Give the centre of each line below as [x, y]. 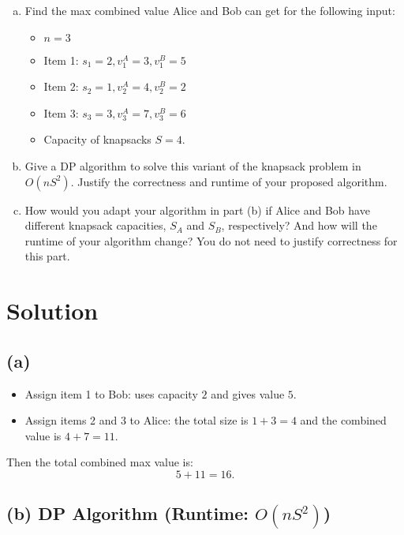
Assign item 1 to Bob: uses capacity [111, 393]
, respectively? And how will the [299, 225]
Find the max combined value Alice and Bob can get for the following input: [210, 10]
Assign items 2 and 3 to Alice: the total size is [137, 420]
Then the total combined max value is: [100, 462]
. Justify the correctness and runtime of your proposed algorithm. [229, 181]
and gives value [248, 393]
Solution [52, 311]
